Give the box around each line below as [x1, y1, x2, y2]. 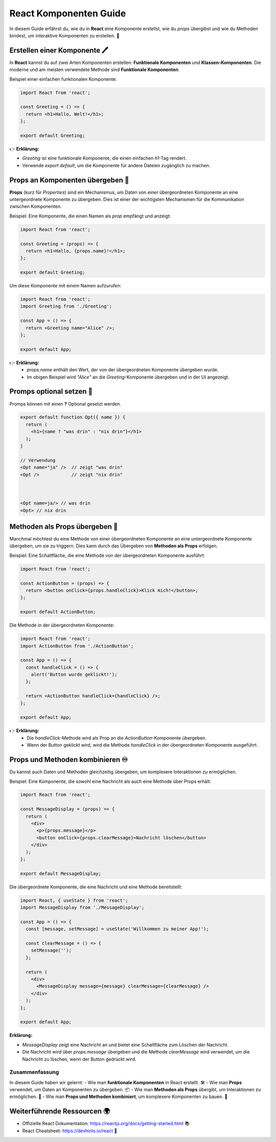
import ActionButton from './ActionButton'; [20, 643, 134, 649]
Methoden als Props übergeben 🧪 [9, 522, 118, 531]
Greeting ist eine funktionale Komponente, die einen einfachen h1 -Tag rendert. [22, 155, 187, 161]
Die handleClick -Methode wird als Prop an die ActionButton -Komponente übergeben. [27, 734, 207, 741]
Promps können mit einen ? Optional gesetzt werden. [9, 400, 122, 407]
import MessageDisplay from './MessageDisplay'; [20, 905, 145, 910]
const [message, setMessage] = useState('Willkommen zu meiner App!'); [26, 926, 209, 932]
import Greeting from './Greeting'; [20, 303, 112, 309]
